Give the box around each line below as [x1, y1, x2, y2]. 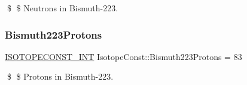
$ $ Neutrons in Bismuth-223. [7, 2, 118, 14]
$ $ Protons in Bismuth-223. [7, 70, 114, 83]
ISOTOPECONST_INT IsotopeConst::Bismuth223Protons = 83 [5, 50, 242, 62]
